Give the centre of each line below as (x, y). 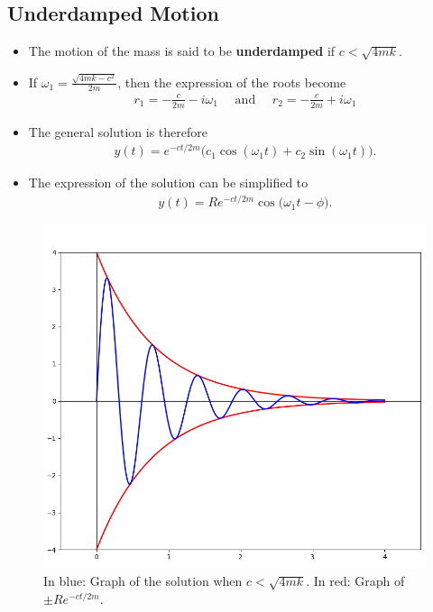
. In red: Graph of (355, 581)
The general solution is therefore (118, 131)
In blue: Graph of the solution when (143, 581)
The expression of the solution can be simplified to (168, 183)
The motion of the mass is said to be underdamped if (182, 51)
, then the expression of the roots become (232, 82)
